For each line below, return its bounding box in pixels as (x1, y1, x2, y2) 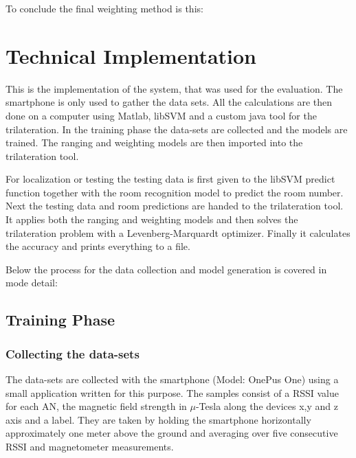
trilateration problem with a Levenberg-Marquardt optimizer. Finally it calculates (5, 225, 351, 240)
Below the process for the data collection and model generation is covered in (5, 262, 327, 276)
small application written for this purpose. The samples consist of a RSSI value (5, 385, 340, 400)
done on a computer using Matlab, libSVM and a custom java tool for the (5, 108, 317, 122)
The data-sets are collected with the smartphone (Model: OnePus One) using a (5, 372, 339, 387)
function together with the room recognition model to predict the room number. (5, 185, 344, 199)
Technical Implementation (5, 41, 257, 69)
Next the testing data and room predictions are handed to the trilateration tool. (5, 198, 344, 213)
